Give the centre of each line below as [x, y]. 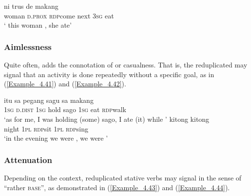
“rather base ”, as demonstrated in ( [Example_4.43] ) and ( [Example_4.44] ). [117, 187]
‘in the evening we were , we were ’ [56, 138]
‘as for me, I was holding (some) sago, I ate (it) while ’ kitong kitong [107, 119]
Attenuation [28, 159]
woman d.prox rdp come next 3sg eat [59, 15]
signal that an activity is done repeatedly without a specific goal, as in [109, 74]
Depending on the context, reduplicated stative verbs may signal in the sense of [123, 177]
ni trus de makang [31, 6]
